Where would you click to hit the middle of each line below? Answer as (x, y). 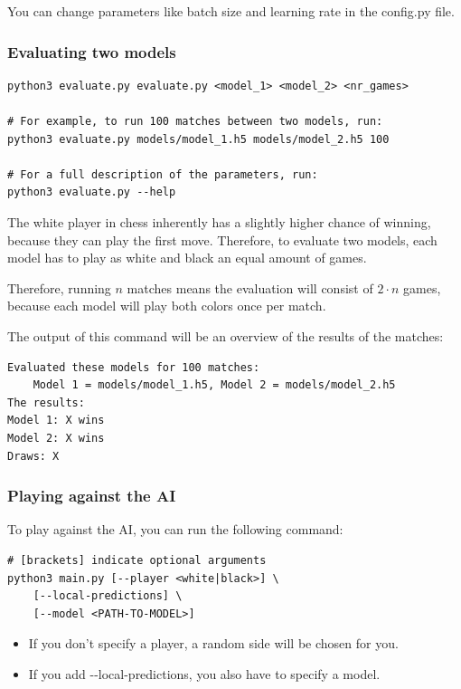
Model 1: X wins (56, 421)
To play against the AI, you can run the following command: (175, 529)
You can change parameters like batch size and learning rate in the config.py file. (231, 11)
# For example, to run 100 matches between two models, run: (195, 121)
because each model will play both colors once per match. (167, 306)
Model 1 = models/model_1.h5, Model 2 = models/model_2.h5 (214, 385)
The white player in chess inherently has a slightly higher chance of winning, (219, 221)
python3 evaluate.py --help (92, 192)
